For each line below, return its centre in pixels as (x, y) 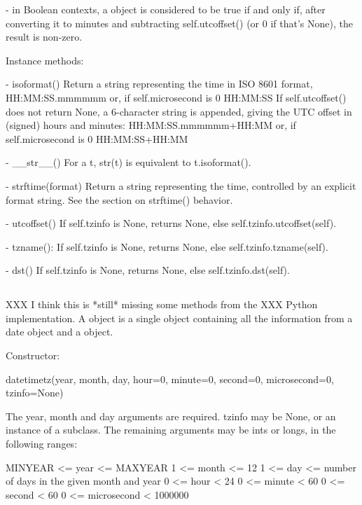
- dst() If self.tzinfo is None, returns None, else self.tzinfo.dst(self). (148, 270)
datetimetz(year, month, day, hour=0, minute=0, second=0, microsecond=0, (170, 379)
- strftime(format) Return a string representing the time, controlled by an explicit (181, 185)
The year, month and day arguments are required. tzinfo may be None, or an (171, 416)
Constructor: (33, 355)
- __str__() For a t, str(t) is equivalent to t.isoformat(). (128, 162)
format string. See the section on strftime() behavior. (119, 199)
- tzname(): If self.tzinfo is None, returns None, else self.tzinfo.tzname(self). (167, 246)
